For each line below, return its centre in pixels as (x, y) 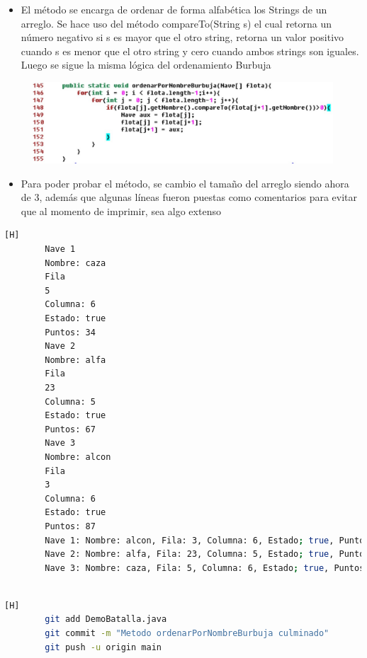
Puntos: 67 (70, 429)
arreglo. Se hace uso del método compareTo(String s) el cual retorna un (176, 23)
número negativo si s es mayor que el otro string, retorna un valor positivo (182, 37)
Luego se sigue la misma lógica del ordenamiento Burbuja (146, 65)
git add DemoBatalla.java (106, 619)
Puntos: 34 (70, 332)
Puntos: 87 (70, 526)
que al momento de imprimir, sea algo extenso (121, 210)
